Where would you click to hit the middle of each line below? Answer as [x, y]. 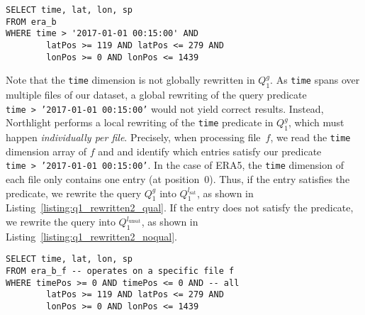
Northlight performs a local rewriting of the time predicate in [140, 122]
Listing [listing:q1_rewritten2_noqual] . [92, 236]
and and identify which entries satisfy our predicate [210, 151]
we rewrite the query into [61, 222]
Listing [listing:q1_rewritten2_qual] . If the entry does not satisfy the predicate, [180, 208]
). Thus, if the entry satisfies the [280, 179]
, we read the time [310, 137]
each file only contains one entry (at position [103, 179]
